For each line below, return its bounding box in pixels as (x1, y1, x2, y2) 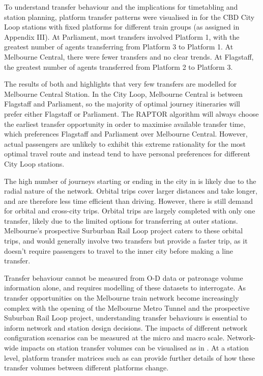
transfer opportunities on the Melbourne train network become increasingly (4, 292, 239, 303)
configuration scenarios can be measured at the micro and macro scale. (4, 332, 225, 343)
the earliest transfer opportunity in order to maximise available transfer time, (4, 118, 246, 129)
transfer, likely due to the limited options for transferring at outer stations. (4, 215, 238, 226)
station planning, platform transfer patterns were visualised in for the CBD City (4, 11, 255, 22)
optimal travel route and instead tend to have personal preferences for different (4, 148, 250, 159)
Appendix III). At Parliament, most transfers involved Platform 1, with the (4, 31, 240, 42)
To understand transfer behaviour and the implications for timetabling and (4, 2, 238, 12)
